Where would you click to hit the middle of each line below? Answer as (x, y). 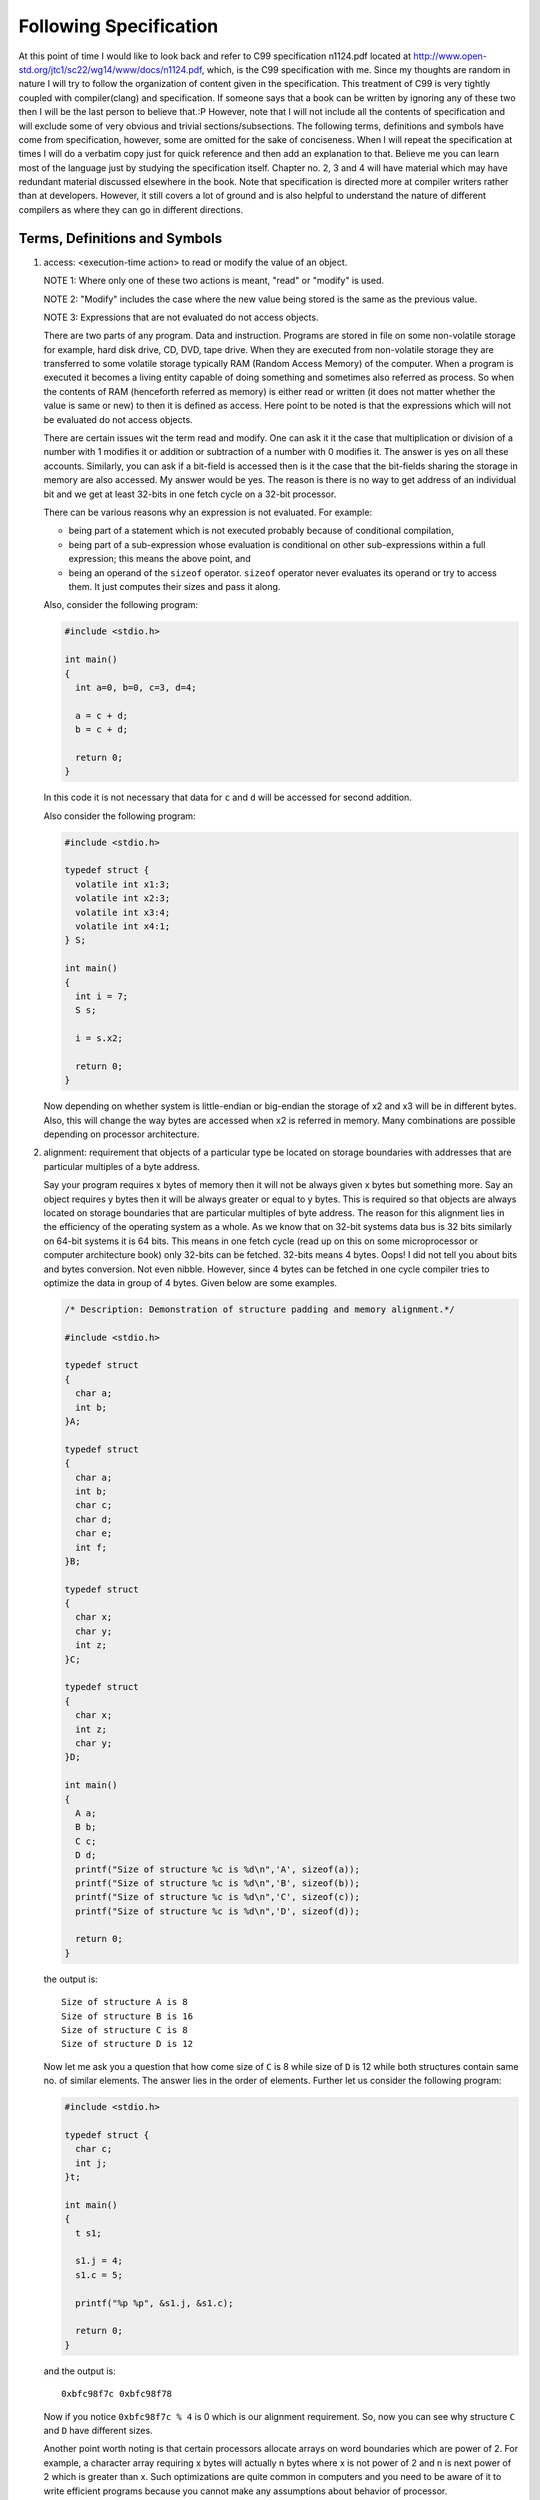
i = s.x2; (99, 1038)
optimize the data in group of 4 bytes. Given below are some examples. (190, 1282)
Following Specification (118, 26)
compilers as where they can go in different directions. (131, 209)
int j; (91, 2163)
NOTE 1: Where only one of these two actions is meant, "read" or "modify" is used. (214, 281)
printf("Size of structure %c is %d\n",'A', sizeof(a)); (217, 1869)
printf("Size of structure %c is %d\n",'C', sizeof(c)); (217, 1897)
